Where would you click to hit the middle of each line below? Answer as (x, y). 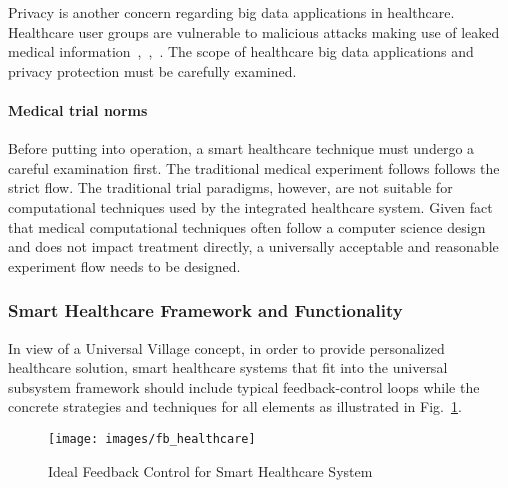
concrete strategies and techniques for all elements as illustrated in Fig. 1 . (235, 406)
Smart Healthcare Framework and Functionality (205, 310)
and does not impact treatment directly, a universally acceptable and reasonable (253, 246)
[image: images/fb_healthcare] (152, 438)
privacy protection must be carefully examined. (152, 70)
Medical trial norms (78, 109)
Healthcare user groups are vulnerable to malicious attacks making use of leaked (254, 31)
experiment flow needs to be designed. (124, 265)
